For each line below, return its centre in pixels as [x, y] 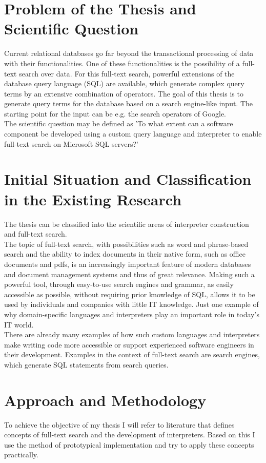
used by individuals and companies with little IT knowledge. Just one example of [131, 304]
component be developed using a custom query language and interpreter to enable [133, 134]
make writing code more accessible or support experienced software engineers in [129, 344]
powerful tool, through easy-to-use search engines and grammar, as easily [119, 284]
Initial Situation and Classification [128, 179]
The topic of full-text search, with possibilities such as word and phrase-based [126, 244]
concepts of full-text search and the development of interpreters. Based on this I [130, 435]
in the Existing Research [93, 199]
